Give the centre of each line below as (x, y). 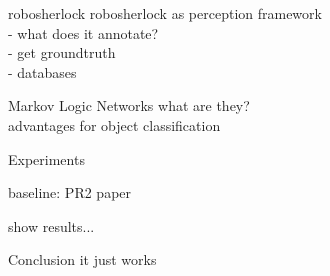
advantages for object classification (114, 124)
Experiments (46, 158)
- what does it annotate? (83, 32)
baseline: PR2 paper (70, 192)
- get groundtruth (62, 52)
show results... (51, 225)
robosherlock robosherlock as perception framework (165, 13)
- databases (42, 71)
